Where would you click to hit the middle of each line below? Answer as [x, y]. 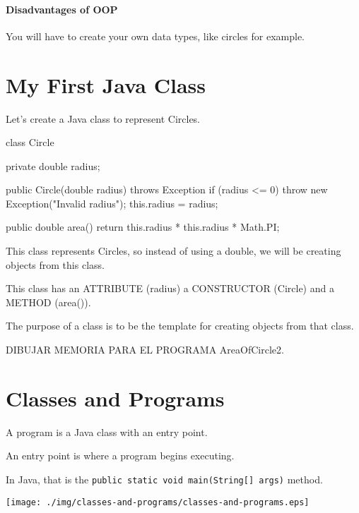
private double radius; [53, 165]
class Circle [30, 142]
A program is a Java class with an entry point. [107, 431]
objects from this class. [55, 264]
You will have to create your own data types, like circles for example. [155, 36]
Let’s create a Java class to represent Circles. [103, 118]
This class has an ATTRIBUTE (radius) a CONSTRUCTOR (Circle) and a [170, 288]
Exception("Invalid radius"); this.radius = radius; [112, 203]
